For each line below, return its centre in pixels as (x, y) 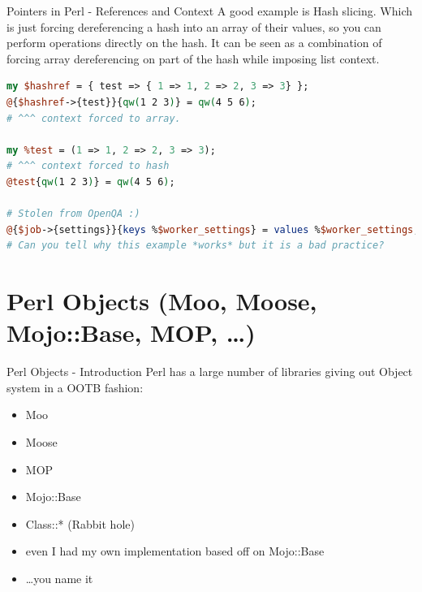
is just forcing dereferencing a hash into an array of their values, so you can (194, 26)
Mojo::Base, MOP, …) (131, 333)
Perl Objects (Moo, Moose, (162, 301)
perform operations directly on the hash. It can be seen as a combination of (194, 43)
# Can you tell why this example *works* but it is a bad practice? (196, 246)
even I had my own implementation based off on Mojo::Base (175, 551)
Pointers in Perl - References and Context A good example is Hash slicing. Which (210, 11)
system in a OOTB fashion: (75, 387)
